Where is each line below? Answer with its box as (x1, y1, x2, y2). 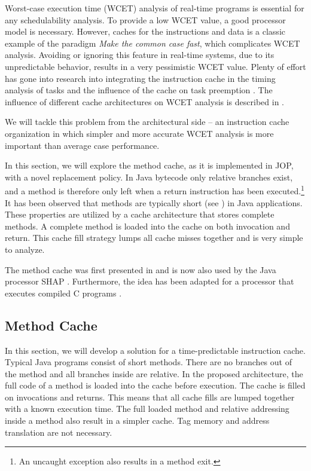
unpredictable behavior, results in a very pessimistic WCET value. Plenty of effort (5, 60, 306, 72)
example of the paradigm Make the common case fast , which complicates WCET (5, 36, 300, 49)
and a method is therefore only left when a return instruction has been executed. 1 (5, 183, 304, 197)
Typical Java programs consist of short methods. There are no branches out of (5, 356, 292, 368)
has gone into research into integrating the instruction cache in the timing (5, 72, 276, 84)
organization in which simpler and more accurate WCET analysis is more (5, 127, 274, 139)
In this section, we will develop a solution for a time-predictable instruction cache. (5, 344, 306, 356)
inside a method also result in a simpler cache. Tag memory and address (5, 414, 270, 427)
